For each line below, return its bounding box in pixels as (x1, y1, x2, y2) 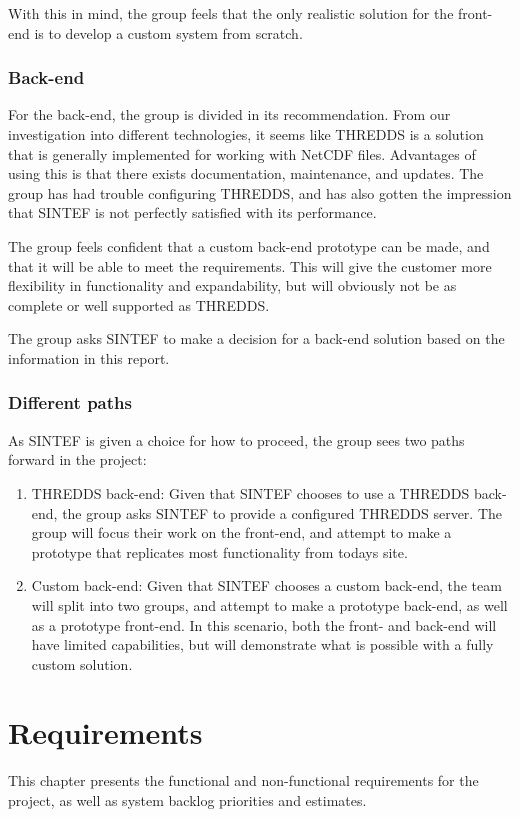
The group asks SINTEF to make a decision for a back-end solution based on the (8, 328, 505, 349)
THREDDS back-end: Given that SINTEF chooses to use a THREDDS (31, 482, 470, 503)
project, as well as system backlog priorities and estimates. (8, 790, 367, 810)
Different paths (8, 390, 132, 415)
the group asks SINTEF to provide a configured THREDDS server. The (62, 502, 503, 523)
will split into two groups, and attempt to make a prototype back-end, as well (31, 594, 508, 615)
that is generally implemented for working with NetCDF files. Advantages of (8, 143, 476, 164)
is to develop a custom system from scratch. (34, 22, 303, 43)
